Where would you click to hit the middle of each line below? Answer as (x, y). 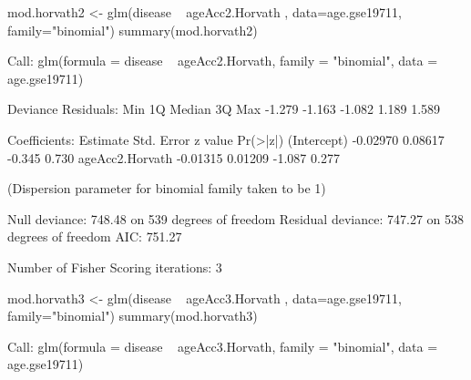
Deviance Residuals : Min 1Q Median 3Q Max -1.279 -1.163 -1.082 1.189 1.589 (224, 109)
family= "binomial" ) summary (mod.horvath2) (133, 30)
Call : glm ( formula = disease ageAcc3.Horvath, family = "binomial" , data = (223, 346)
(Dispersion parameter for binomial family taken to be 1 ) (167, 188)
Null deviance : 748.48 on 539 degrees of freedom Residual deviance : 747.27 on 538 (236, 218)
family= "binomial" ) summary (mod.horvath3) (133, 316)
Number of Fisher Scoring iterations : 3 (115, 267)
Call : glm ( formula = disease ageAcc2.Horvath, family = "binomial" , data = (223, 61)
